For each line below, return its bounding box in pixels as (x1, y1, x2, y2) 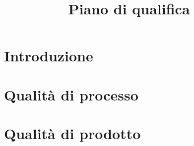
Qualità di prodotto (4, 123, 141, 144)
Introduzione (4, 46, 93, 66)
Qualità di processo (4, 84, 138, 104)
